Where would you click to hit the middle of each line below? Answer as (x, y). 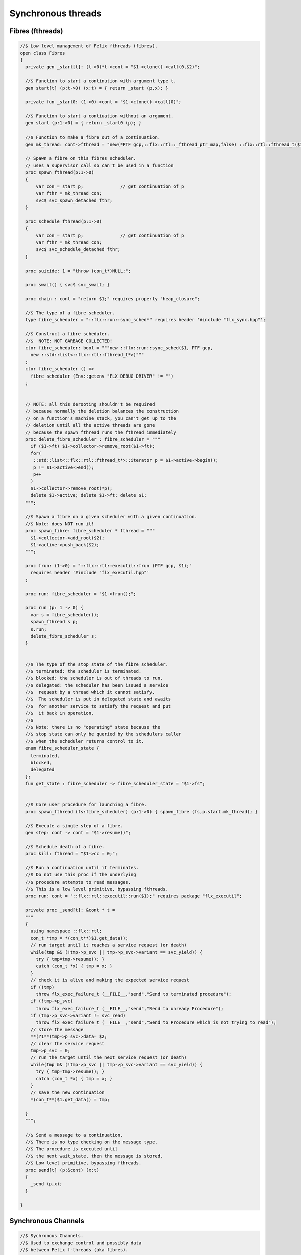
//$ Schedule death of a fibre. (65, 847)
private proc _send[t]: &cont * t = (70, 910)
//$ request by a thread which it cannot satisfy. (90, 692)
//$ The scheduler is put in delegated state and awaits (98, 699)
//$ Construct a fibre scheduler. (68, 334)
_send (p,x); (46, 1184)
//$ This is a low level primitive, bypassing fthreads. (97, 889)
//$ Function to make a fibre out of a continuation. (93, 137)
